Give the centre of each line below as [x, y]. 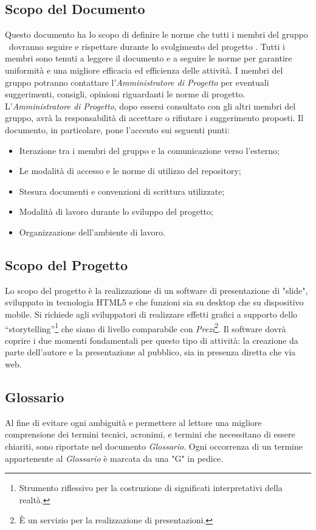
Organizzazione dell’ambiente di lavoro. [92, 232]
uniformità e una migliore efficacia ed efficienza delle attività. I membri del [144, 70]
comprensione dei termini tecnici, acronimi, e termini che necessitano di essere [150, 434]
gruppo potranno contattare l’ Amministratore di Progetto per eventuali [137, 82]
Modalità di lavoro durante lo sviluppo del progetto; [116, 211]
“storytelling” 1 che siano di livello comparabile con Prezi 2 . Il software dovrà [146, 327]
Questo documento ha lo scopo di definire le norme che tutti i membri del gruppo [156, 34]
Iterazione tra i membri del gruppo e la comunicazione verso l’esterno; [149, 150]
